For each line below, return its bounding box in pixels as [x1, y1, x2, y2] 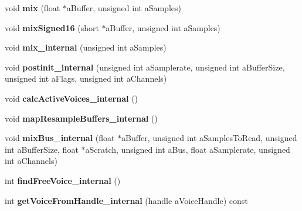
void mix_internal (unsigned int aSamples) [5, 41, 167, 53]
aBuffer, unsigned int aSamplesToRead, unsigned [121, 132, 297, 144]
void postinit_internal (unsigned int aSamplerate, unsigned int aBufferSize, [5, 61, 285, 73]
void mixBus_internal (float [5, 132, 115, 144]
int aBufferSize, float [5, 143, 79, 155]
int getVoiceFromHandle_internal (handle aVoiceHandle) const [5, 194, 248, 206]
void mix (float [5, 2, 60, 14]
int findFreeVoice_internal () [5, 174, 121, 186]
